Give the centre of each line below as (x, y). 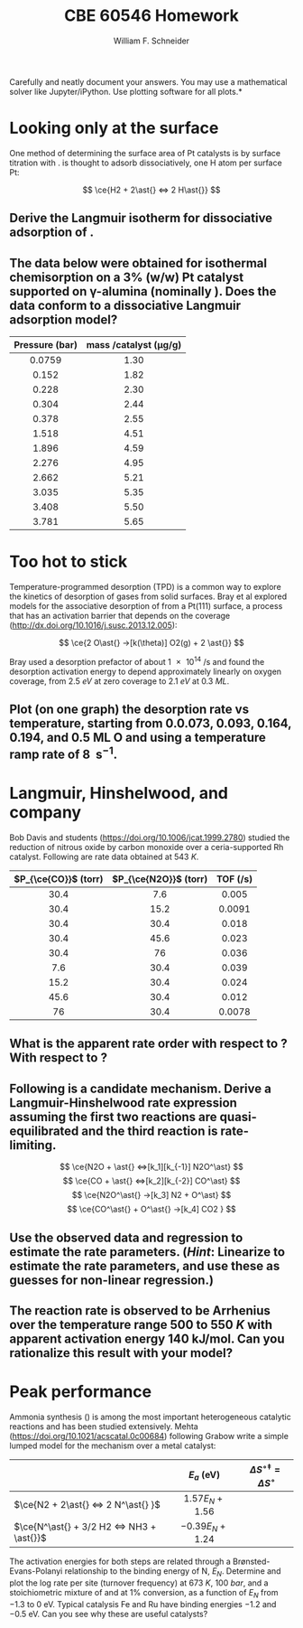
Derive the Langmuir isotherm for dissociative (141, 218)
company (46, 813)
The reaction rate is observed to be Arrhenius (140, 1310)
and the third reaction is (149, 1131)
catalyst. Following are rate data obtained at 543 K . (104, 856)
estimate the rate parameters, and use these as (145, 1266)
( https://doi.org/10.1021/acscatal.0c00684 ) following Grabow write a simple (149, 1436)
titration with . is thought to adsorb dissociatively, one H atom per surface (146, 163)
